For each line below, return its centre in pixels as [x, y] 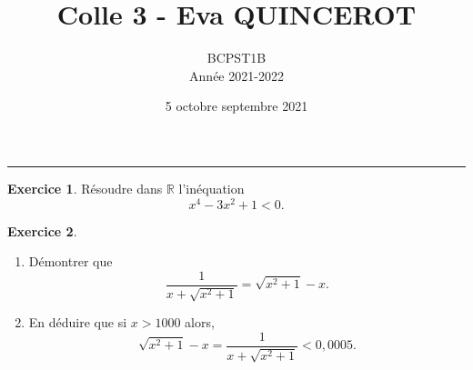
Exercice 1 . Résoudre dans [85, 188]
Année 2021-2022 [236, 75]
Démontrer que [70, 261]
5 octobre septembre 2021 [236, 106]
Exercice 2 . [42, 230]
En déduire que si [78, 322]
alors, [200, 322]
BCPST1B [236, 58]
